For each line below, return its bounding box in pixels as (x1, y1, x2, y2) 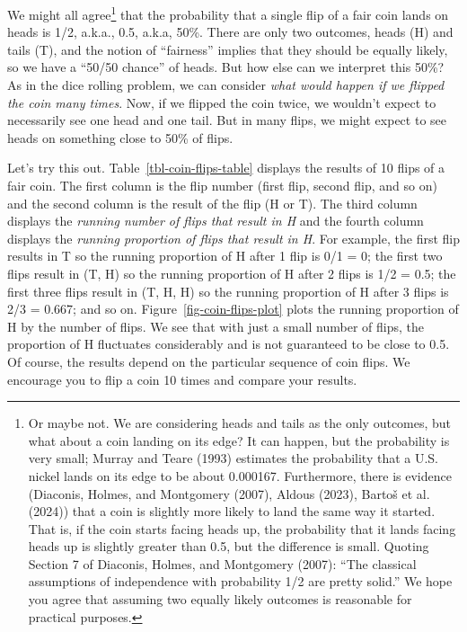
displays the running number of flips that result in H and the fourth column (7, 211, 424, 230)
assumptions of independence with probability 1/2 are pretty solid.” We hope (28, 572, 453, 591)
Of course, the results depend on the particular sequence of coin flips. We (7, 352, 410, 370)
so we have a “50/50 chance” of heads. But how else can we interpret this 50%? (7, 58, 445, 76)
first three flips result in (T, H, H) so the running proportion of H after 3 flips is (7, 281, 449, 300)
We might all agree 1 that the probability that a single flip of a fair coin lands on (7, 3, 449, 23)
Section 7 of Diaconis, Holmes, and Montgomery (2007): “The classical (28, 554, 417, 573)
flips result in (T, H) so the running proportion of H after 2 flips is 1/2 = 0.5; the (7, 263, 456, 282)
